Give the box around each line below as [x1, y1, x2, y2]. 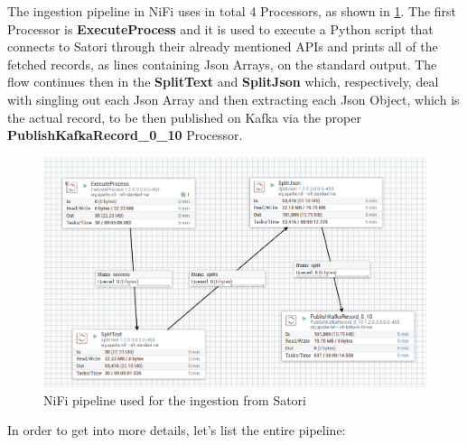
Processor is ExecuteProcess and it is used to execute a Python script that [7, 19, 434, 38]
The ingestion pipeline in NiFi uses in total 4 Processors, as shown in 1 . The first [7, 2, 457, 20]
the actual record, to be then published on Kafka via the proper [7, 107, 361, 126]
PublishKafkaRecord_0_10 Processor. [7, 125, 243, 144]
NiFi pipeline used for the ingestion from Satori [43, 390, 307, 409]
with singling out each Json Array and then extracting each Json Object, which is [7, 89, 460, 108]
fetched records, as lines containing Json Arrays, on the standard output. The [7, 54, 437, 73]
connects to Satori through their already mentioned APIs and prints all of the [7, 37, 438, 56]
